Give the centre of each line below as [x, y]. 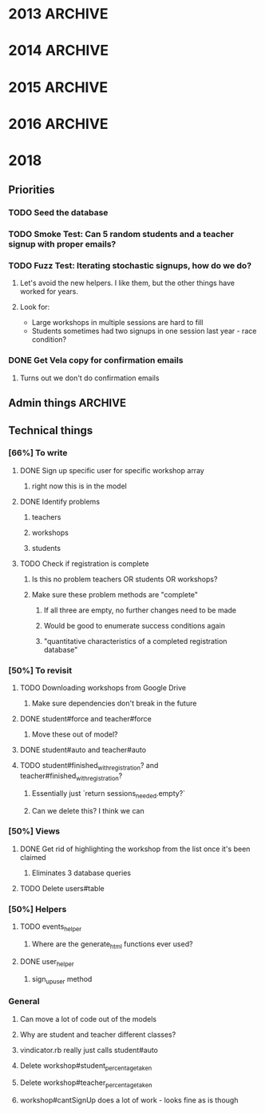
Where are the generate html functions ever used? [112, 944]
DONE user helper [47, 962]
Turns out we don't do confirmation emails [89, 378]
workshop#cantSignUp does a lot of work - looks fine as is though [129, 1100]
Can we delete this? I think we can [88, 810]
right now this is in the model [79, 486]
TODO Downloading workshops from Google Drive [103, 688]
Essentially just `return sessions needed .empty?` [109, 794]
